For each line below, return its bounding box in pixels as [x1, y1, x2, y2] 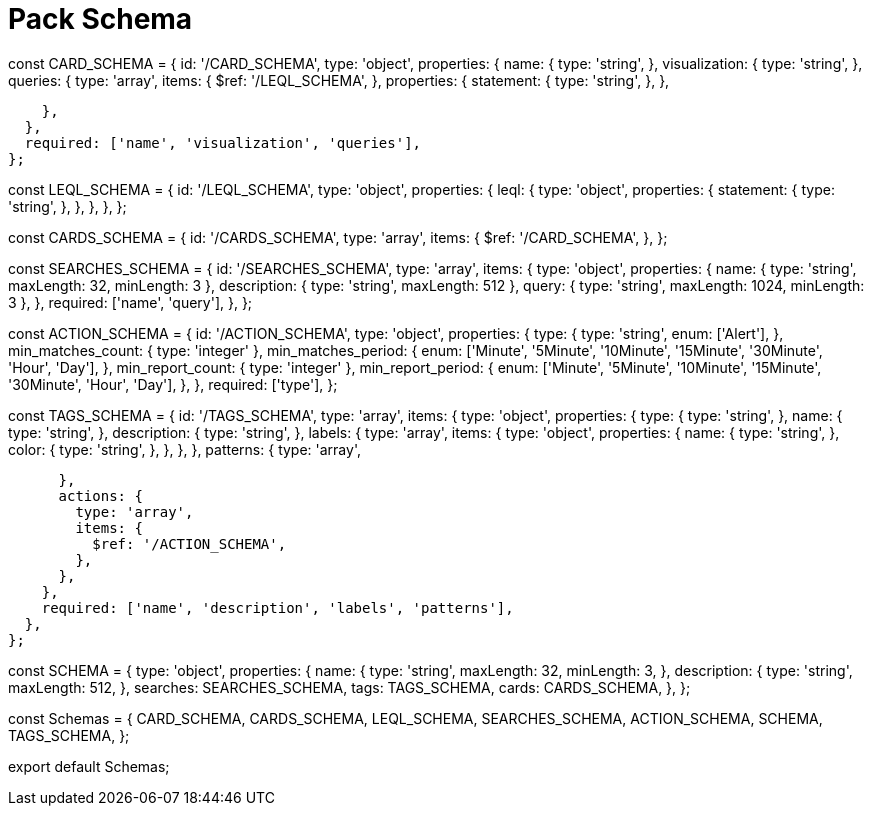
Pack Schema [8, 2, 193, 36]
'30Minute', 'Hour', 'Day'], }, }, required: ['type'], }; [8, 375, 338, 393]
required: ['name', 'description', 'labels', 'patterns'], [41, 599, 514, 616]
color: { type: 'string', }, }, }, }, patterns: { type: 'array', [8, 440, 361, 458]
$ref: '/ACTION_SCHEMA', [92, 535, 287, 552]
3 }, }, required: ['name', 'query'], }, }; [8, 293, 253, 311]
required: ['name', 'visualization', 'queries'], [24, 134, 422, 151]
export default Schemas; [8, 757, 170, 775]
